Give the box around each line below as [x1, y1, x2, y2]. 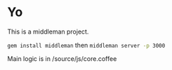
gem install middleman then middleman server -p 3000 [7, 41, 166, 49]
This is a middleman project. [7, 27, 89, 36]
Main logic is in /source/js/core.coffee [7, 54, 117, 63]
